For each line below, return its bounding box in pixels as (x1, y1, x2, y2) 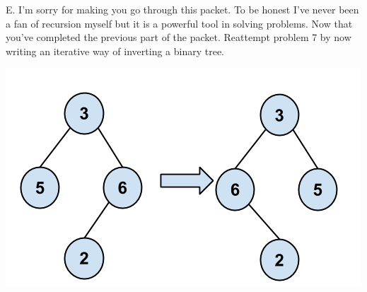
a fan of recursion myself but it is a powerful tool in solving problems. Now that (6, 16, 353, 30)
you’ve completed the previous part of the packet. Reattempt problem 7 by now (6, 30, 351, 45)
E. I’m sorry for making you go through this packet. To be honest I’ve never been (6, 2, 359, 16)
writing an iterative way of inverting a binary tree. (6, 43, 224, 58)
